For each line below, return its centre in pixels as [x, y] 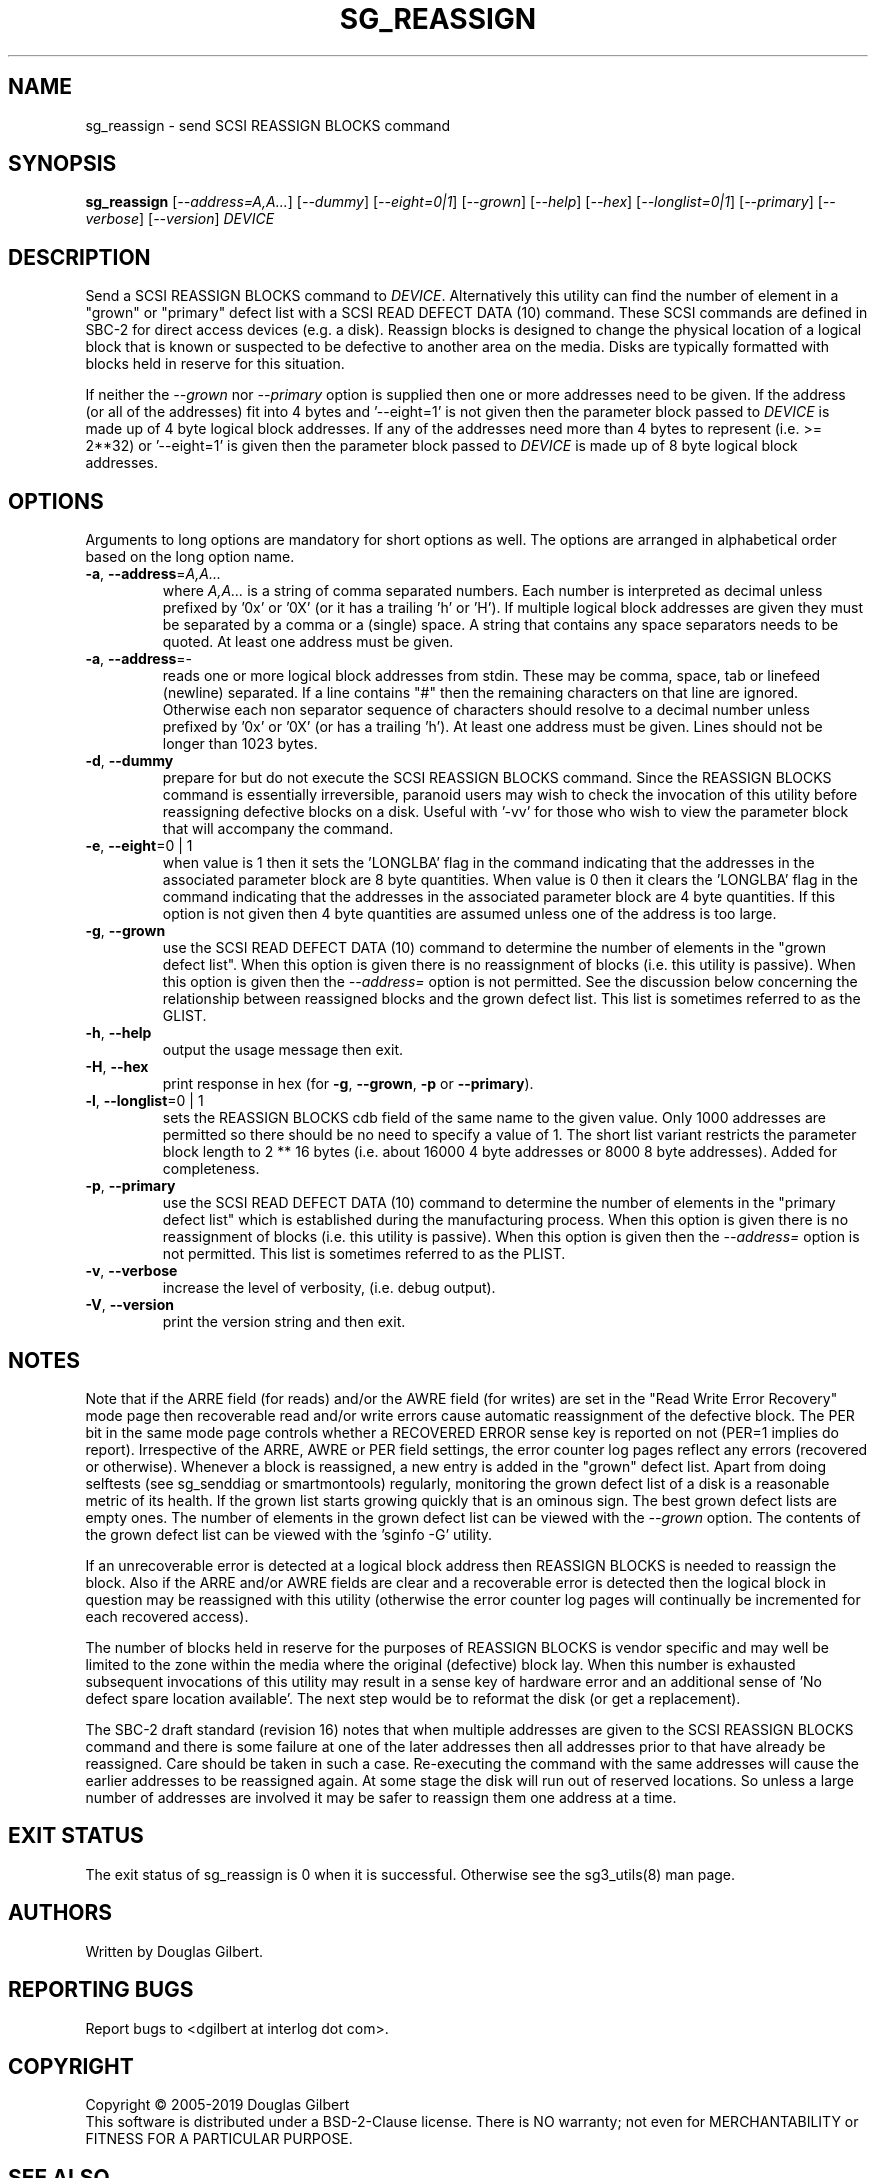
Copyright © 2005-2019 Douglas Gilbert [217, 2105]
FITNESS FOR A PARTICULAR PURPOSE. [219, 2139]
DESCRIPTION [79, 257]
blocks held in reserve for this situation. [215, 364]
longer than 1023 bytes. [240, 744]
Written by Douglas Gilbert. [174, 1951]
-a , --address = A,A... [153, 574]
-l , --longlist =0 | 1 [144, 1101]
